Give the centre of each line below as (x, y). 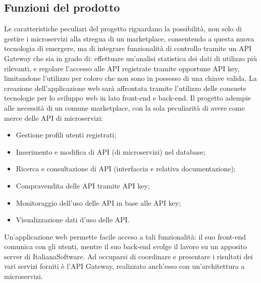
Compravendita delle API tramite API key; (83, 185)
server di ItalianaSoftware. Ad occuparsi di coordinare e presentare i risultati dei (128, 256)
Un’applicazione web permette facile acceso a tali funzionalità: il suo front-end (125, 236)
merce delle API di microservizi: (54, 117)
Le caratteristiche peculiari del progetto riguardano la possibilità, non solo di (123, 29)
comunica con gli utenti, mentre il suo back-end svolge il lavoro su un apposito (125, 246)
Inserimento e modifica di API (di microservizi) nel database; (111, 151)
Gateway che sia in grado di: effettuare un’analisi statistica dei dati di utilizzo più (130, 58)
